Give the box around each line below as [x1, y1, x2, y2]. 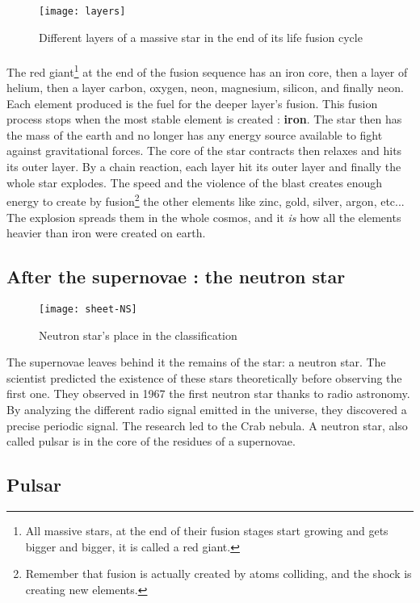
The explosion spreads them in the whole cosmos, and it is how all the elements [6, 208, 401, 225]
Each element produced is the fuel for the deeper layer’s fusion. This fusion [6, 94, 378, 111]
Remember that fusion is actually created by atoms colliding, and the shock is [25, 565, 412, 582]
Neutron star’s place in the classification [39, 326, 237, 343]
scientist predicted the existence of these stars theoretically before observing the [6, 369, 402, 386]
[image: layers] [39, 6, 126, 17]
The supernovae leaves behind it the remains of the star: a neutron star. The [6, 354, 386, 371]
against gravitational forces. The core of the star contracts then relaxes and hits [6, 142, 402, 159]
